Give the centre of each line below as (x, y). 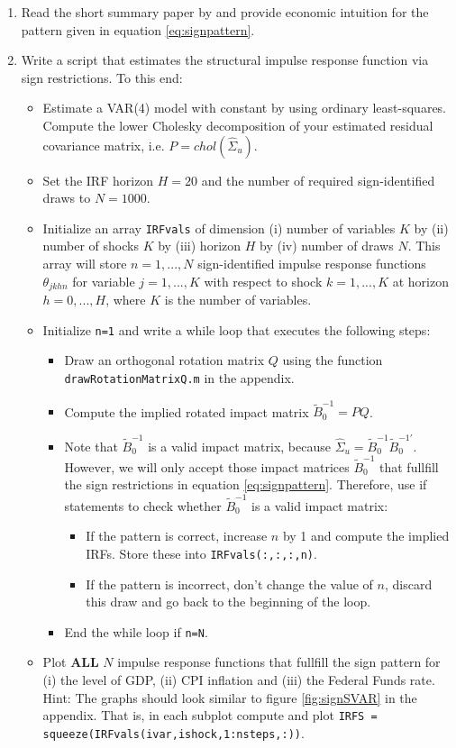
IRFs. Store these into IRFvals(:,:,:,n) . (201, 553)
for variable (104, 281)
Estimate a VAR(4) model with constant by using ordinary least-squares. (245, 108)
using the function (333, 360)
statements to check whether (143, 505)
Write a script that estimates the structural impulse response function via (225, 60)
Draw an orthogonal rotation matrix (164, 360)
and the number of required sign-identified (318, 180)
